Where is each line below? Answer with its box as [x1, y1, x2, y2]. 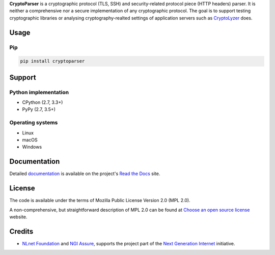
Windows [22, 144, 42, 150]
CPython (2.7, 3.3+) [22, 99, 63, 105]
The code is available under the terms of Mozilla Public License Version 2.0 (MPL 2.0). [9, 197, 190, 204]
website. [9, 214, 28, 220]
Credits [9, 227, 34, 236]
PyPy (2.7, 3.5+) [22, 106, 56, 112]
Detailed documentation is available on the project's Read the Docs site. [9, 171, 160, 177]
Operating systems [9, 119, 58, 126]
